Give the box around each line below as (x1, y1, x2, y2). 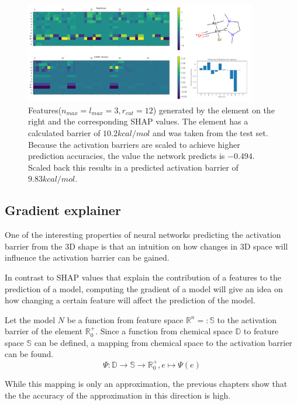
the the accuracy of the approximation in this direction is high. (5, 389, 231, 401)
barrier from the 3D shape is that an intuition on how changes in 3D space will (5, 240, 288, 252)
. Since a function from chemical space (95, 325, 233, 337)
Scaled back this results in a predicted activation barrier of (28, 161, 239, 173)
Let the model (5, 313, 56, 326)
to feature (243, 325, 279, 337)
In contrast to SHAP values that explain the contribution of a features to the (5, 271, 282, 283)
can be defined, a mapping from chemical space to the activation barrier (34, 336, 292, 348)
